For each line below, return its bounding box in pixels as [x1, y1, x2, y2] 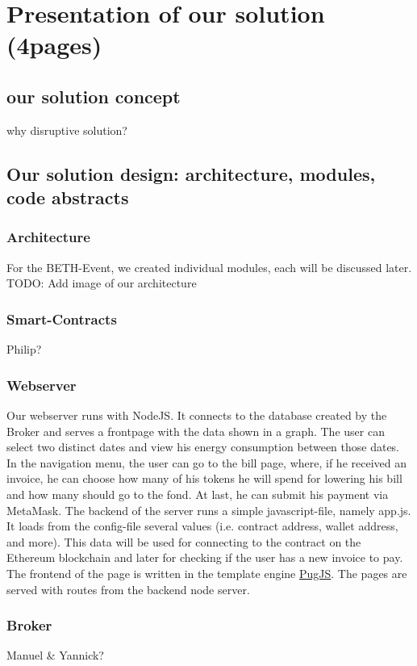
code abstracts [6, 185, 129, 210]
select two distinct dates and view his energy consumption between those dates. [6, 438, 400, 455]
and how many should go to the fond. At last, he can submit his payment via [6, 485, 389, 502]
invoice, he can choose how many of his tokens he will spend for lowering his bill [6, 470, 402, 487]
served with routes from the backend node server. [6, 580, 250, 597]
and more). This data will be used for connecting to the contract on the [6, 533, 361, 550]
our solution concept [6, 83, 181, 108]
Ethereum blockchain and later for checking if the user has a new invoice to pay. [6, 549, 403, 566]
